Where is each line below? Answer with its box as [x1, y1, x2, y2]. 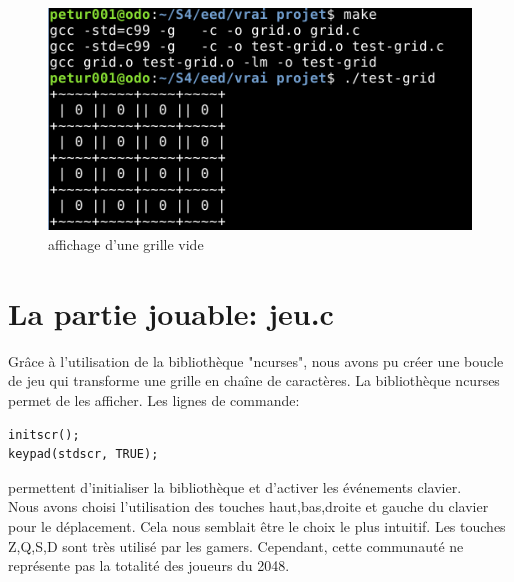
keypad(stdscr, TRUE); [8, 447, 159, 462]
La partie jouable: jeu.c [8, 292, 334, 333]
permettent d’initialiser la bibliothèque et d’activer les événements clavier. [8, 476, 462, 497]
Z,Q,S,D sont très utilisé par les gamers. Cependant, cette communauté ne [8, 535, 464, 556]
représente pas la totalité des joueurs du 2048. [8, 555, 290, 576]
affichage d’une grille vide [48, 234, 204, 255]
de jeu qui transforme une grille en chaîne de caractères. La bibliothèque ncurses [8, 370, 500, 391]
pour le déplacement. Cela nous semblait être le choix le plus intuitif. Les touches [8, 515, 506, 536]
